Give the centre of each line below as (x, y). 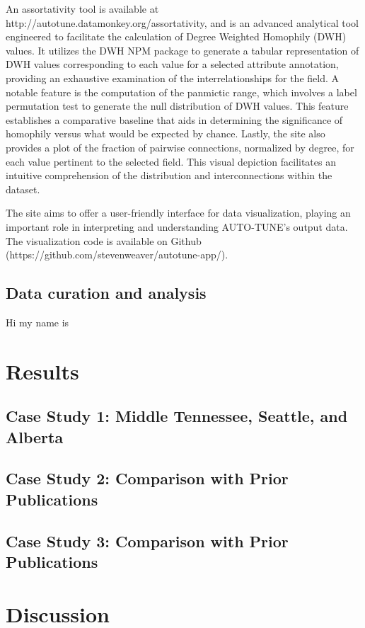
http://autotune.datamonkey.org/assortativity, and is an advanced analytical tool (182, 22)
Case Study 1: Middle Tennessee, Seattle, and (177, 416)
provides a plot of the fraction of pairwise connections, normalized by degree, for (180, 147)
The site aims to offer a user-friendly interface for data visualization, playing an (178, 213)
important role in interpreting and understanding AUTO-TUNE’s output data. (177, 226)
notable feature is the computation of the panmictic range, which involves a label (181, 92)
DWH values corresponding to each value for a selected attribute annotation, (172, 64)
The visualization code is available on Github (104, 240)
